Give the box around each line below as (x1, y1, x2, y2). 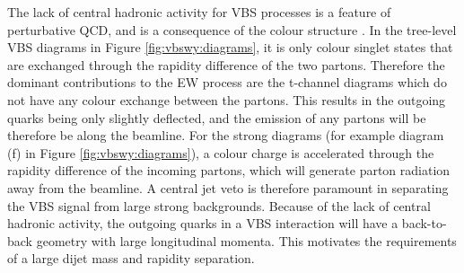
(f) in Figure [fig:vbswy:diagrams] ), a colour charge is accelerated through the (7, 143, 434, 162)
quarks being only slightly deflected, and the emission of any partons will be (7, 108, 426, 127)
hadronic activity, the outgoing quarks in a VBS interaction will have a (7, 214, 398, 233)
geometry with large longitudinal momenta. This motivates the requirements (36, 231, 457, 250)
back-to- (401, 214, 447, 233)
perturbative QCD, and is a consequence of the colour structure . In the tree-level (7, 20, 457, 39)
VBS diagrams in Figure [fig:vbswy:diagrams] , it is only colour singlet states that (7, 38, 453, 57)
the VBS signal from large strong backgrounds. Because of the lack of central (7, 196, 431, 215)
